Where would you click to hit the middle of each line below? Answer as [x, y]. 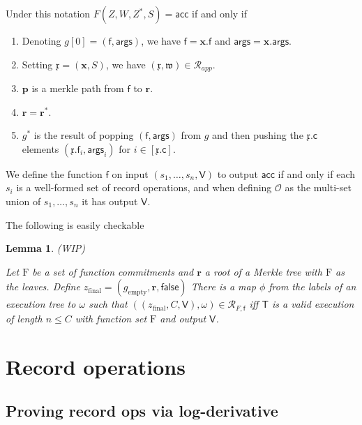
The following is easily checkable [75, 224]
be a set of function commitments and [113, 271]
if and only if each [317, 173]
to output [238, 173]
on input [130, 173]
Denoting [42, 40]
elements [40, 148]
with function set [111, 318]
